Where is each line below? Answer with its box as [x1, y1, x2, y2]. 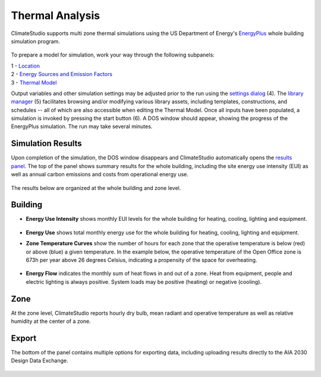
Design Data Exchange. [11, 357, 68, 365]
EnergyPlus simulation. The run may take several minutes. [11, 123, 153, 130]
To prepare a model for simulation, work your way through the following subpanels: [11, 51, 215, 59]
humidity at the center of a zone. [11, 318, 92, 325]
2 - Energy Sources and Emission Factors [11, 71, 113, 78]
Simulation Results [11, 138, 83, 148]
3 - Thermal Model [11, 79, 57, 86]
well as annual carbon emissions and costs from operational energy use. [11, 171, 188, 178]
